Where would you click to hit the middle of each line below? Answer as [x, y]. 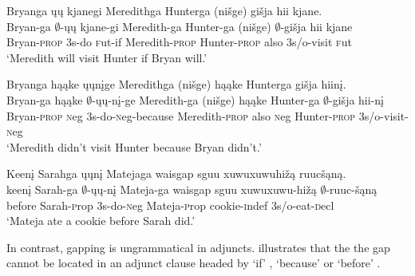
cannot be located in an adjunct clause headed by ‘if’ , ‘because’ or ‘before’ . [194, 263]
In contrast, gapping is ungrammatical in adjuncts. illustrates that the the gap [198, 247]
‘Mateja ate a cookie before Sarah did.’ [101, 221]
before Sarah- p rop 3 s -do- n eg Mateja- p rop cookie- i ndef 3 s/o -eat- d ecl [170, 205]
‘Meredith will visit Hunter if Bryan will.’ [107, 57]
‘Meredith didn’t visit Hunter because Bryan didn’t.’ [134, 146]
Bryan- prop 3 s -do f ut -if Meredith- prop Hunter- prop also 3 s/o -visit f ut [179, 42]
